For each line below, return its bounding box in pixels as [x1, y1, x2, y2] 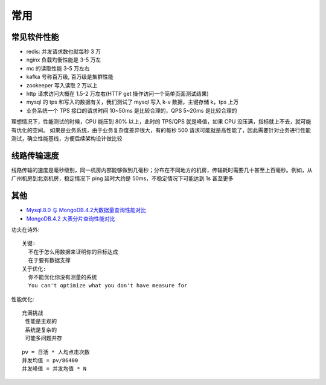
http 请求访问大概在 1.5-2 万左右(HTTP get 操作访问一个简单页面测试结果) [26, 90, 209, 98]
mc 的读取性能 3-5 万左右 [26, 64, 90, 72]
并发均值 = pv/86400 [22, 357, 78, 364]
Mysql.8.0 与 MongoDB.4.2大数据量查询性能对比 [26, 207, 147, 214]
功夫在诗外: [11, 226, 40, 233]
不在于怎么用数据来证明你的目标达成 [28, 248, 118, 255]
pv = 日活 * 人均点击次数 [22, 348, 90, 355]
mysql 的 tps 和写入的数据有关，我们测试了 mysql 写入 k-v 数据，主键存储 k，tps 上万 [26, 98, 239, 105]
